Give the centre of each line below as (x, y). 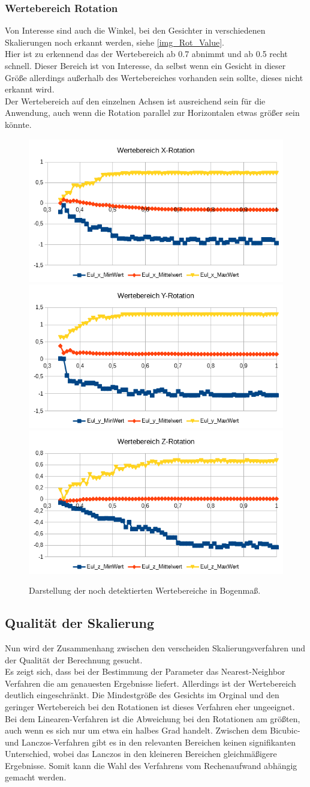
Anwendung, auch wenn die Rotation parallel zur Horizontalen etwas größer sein (152, 113)
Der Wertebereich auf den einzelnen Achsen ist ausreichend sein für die (135, 101)
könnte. (18, 124)
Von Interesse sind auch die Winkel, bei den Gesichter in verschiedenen (135, 30)
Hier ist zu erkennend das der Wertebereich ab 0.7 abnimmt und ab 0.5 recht (146, 54)
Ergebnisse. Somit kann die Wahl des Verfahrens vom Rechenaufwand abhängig (151, 765)
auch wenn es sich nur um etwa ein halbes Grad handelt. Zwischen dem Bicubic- (153, 730)
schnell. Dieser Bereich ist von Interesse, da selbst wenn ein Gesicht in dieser (145, 65)
